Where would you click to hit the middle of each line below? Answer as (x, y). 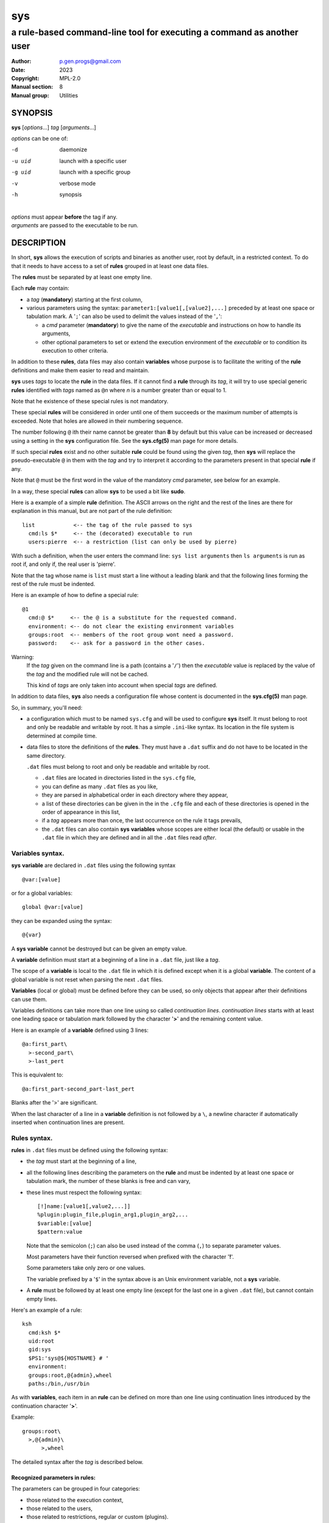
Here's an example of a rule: (47, 1310)
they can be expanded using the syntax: (62, 921)
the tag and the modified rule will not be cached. (87, 674)
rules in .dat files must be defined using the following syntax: (90, 1150)
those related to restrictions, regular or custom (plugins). (97, 1517)
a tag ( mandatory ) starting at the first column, (84, 299)
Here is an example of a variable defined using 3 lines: (80, 1030)
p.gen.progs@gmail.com (90, 62)
